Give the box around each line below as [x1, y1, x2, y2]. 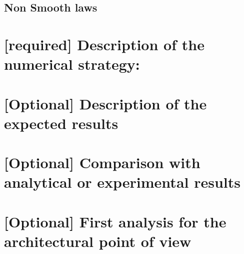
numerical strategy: [4, 54, 140, 74]
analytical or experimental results [4, 172, 240, 192]
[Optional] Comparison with [4, 152, 200, 173]
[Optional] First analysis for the [4, 211, 226, 231]
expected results [4, 112, 118, 133]
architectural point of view [4, 230, 191, 251]
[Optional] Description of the [4, 93, 207, 113]
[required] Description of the [4, 34, 204, 54]
